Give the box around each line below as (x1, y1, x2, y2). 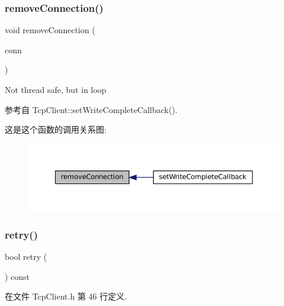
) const (5, 270, 30, 282)
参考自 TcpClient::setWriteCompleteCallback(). (5, 103, 177, 115)
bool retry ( (5, 250, 47, 263)
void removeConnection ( (5, 24, 95, 36)
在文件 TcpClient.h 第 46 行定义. (5, 290, 127, 302)
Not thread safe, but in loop (5, 83, 106, 95)
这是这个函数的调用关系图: (5, 123, 106, 136)
